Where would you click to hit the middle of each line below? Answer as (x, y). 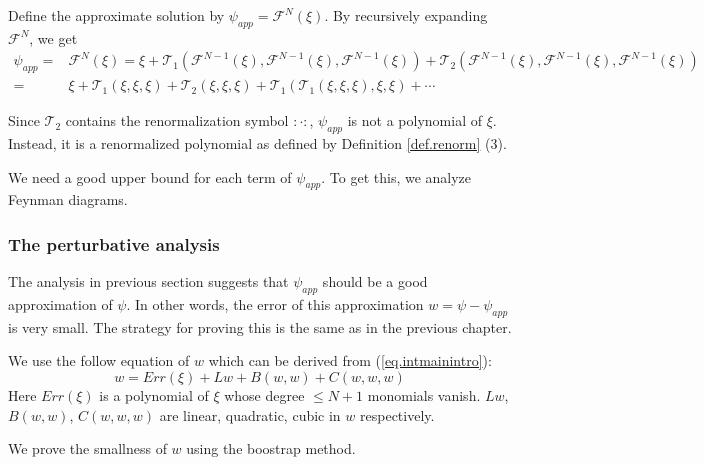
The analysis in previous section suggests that (148, 281)
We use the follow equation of (99, 360)
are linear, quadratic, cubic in (250, 414)
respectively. (397, 414)
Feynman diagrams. (68, 199)
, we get (53, 37)
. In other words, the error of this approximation (275, 304)
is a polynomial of (154, 395)
